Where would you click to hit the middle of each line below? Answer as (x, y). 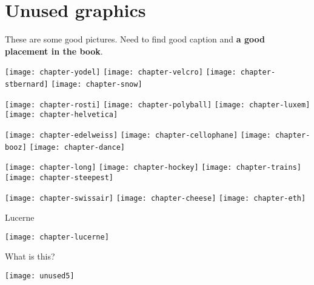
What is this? (30, 256)
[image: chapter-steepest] (59, 177)
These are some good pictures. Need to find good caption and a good (135, 39)
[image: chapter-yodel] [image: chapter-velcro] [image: (121, 72)
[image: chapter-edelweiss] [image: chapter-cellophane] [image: (138, 135)
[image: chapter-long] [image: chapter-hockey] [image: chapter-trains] (153, 168)
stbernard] (27, 84)
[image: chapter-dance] (77, 147)
